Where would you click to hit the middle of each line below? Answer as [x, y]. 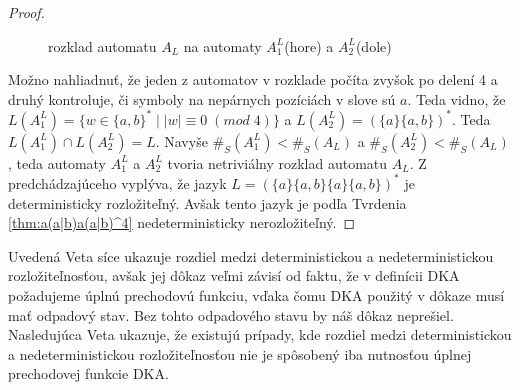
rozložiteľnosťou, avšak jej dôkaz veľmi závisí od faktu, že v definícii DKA [234, 275]
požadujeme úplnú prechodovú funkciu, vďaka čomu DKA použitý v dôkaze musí [256, 294]
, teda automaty [57, 162]
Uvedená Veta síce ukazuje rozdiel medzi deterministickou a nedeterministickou [251, 255]
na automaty [222, 45]
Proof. [26, 12]
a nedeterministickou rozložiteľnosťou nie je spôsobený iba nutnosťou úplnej [240, 353]
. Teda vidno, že [456, 98]
